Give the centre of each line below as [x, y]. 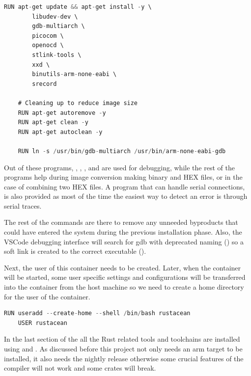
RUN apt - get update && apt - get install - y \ [78, 7]
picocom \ [48, 36]
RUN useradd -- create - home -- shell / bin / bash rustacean [97, 313]
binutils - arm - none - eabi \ [74, 74]
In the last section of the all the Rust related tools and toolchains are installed [122, 339]
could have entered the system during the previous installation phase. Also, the [123, 232]
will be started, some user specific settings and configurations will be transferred [125, 277]
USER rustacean [42, 323]
